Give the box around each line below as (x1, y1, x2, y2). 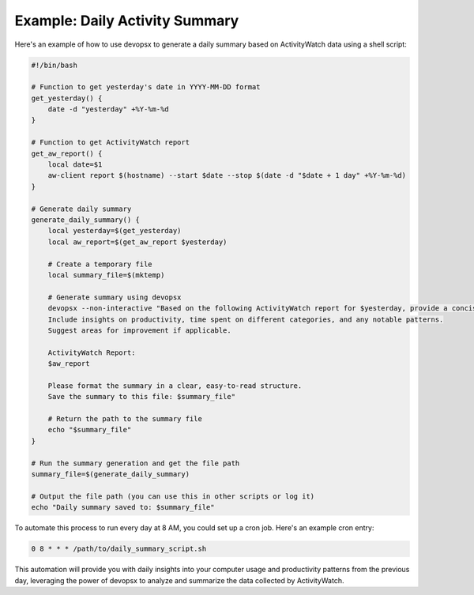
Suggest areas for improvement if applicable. (47, 326, 232, 335)
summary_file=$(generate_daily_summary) (31, 469, 190, 478)
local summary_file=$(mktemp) (47, 270, 165, 280)
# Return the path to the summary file (47, 415, 203, 424)
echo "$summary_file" (47, 425, 132, 435)
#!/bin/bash (31, 60, 78, 70)
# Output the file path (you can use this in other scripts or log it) (31, 491, 315, 501)
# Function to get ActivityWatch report (31, 138, 190, 147)
